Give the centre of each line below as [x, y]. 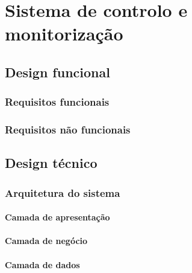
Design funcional [57, 72]
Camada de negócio [46, 241]
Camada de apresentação [57, 217]
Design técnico [51, 163]
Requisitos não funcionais [68, 130]
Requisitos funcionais [57, 102]
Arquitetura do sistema [63, 192]
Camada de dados [42, 264]
